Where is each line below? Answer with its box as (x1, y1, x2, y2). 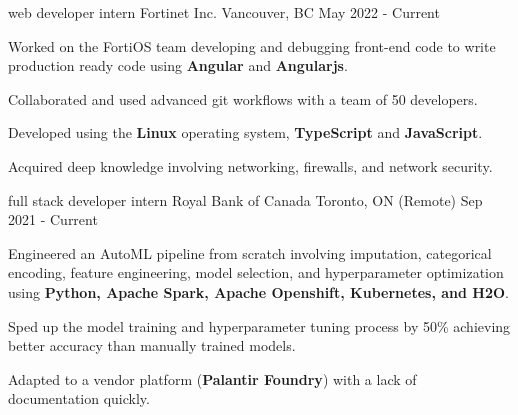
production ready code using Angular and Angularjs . (8, 55, 348, 76)
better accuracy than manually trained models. (8, 335, 296, 356)
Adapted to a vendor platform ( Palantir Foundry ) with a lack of (8, 368, 417, 389)
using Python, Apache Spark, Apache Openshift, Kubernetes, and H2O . (8, 281, 509, 302)
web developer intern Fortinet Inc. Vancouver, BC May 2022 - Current (8, 2, 440, 22)
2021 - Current (8, 209, 98, 230)
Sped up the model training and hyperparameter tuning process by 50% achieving (8, 315, 511, 336)
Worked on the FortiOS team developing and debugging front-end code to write (8, 35, 496, 56)
